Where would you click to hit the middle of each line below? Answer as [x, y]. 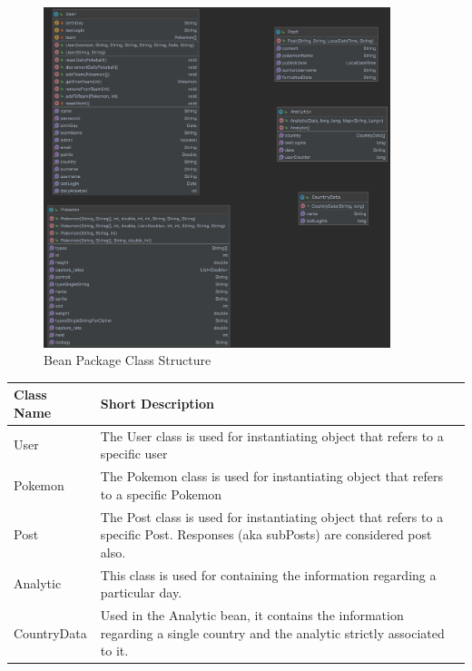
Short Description [157, 403]
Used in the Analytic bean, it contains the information [252, 614]
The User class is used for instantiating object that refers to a [272, 435]
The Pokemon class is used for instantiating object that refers [272, 476]
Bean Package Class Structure [128, 360]
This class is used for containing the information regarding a [268, 574]
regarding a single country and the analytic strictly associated [272, 632]
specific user [134, 454]
